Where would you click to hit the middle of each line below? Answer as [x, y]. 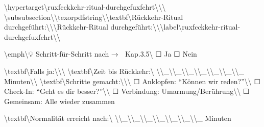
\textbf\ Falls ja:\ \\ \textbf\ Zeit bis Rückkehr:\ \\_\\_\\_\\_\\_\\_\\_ [124, 71]
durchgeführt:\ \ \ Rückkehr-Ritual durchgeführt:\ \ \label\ [93, 27]
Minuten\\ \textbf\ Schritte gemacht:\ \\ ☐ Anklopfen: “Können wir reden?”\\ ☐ [133, 81]
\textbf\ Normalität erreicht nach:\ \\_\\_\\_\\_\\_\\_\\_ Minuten [118, 118]
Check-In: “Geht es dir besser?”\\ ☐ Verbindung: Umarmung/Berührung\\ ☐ [127, 91]
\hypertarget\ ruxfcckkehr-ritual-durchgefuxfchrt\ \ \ [85, 7]
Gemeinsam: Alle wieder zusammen [59, 101]
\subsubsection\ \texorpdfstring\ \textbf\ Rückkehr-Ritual [94, 17]
